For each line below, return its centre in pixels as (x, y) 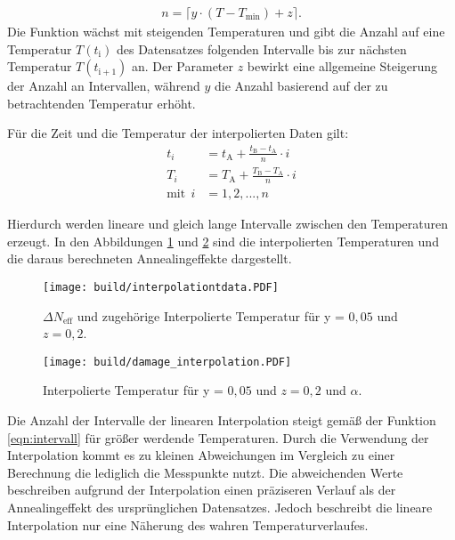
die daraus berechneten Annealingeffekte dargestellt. (150, 258)
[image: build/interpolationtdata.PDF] (161, 287)
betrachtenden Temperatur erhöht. (102, 103)
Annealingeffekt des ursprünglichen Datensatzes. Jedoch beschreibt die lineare (220, 508)
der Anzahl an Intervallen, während (104, 86)
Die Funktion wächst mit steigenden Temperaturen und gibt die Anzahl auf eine (226, 32)
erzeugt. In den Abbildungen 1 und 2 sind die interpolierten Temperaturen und (223, 241)
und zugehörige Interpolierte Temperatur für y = (211, 315)
